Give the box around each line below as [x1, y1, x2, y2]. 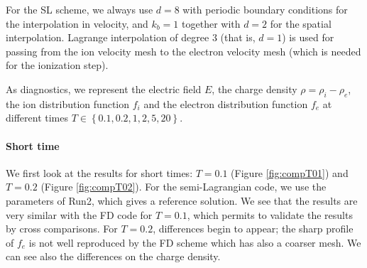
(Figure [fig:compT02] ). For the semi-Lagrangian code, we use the [40, 179, 327, 194]
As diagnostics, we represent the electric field [6, 81, 202, 96]
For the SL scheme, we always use [6, 2, 153, 16]
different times [6, 110, 68, 125]
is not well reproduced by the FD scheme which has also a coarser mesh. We [28, 235, 361, 250]
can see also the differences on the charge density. [6, 249, 221, 264]
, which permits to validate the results [187, 207, 353, 222]
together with [182, 16, 241, 31]
